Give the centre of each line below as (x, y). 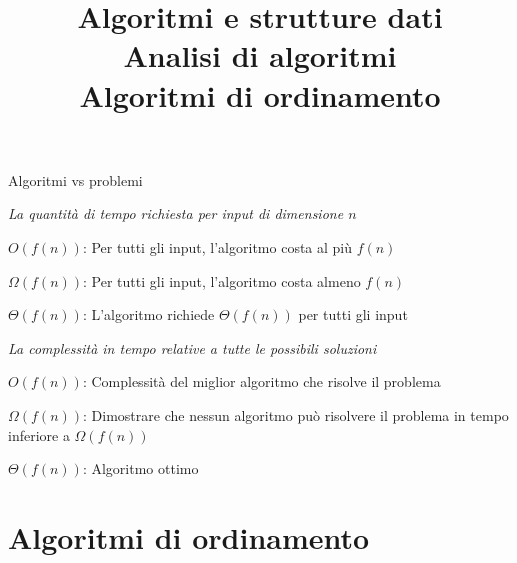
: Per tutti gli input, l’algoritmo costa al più (217, 246)
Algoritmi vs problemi (75, 179)
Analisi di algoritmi (260, 55)
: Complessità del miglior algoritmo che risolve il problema (261, 381)
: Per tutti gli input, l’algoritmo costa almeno (222, 280)
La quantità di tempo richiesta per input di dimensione (176, 213)
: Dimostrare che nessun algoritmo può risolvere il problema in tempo (296, 414)
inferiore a (39, 434)
